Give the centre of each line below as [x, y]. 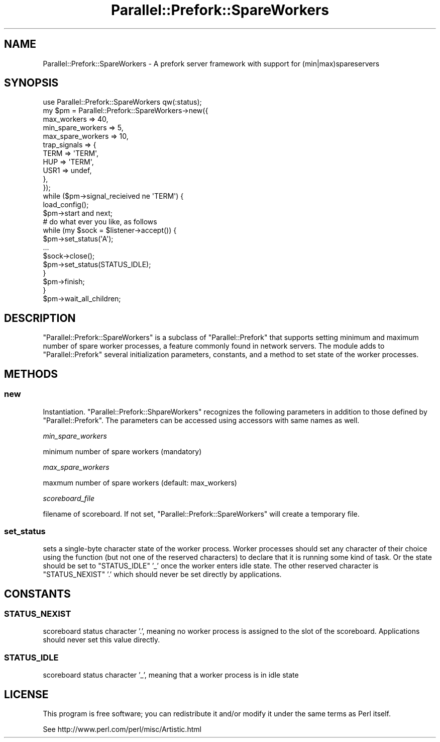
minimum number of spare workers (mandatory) [122, 451]
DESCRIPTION [40, 318]
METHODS [31, 374]
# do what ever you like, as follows [100, 222]
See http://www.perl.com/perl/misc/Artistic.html [122, 729]
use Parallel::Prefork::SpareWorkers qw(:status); [122, 102]
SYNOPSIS [31, 83]
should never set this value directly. [101, 640]
